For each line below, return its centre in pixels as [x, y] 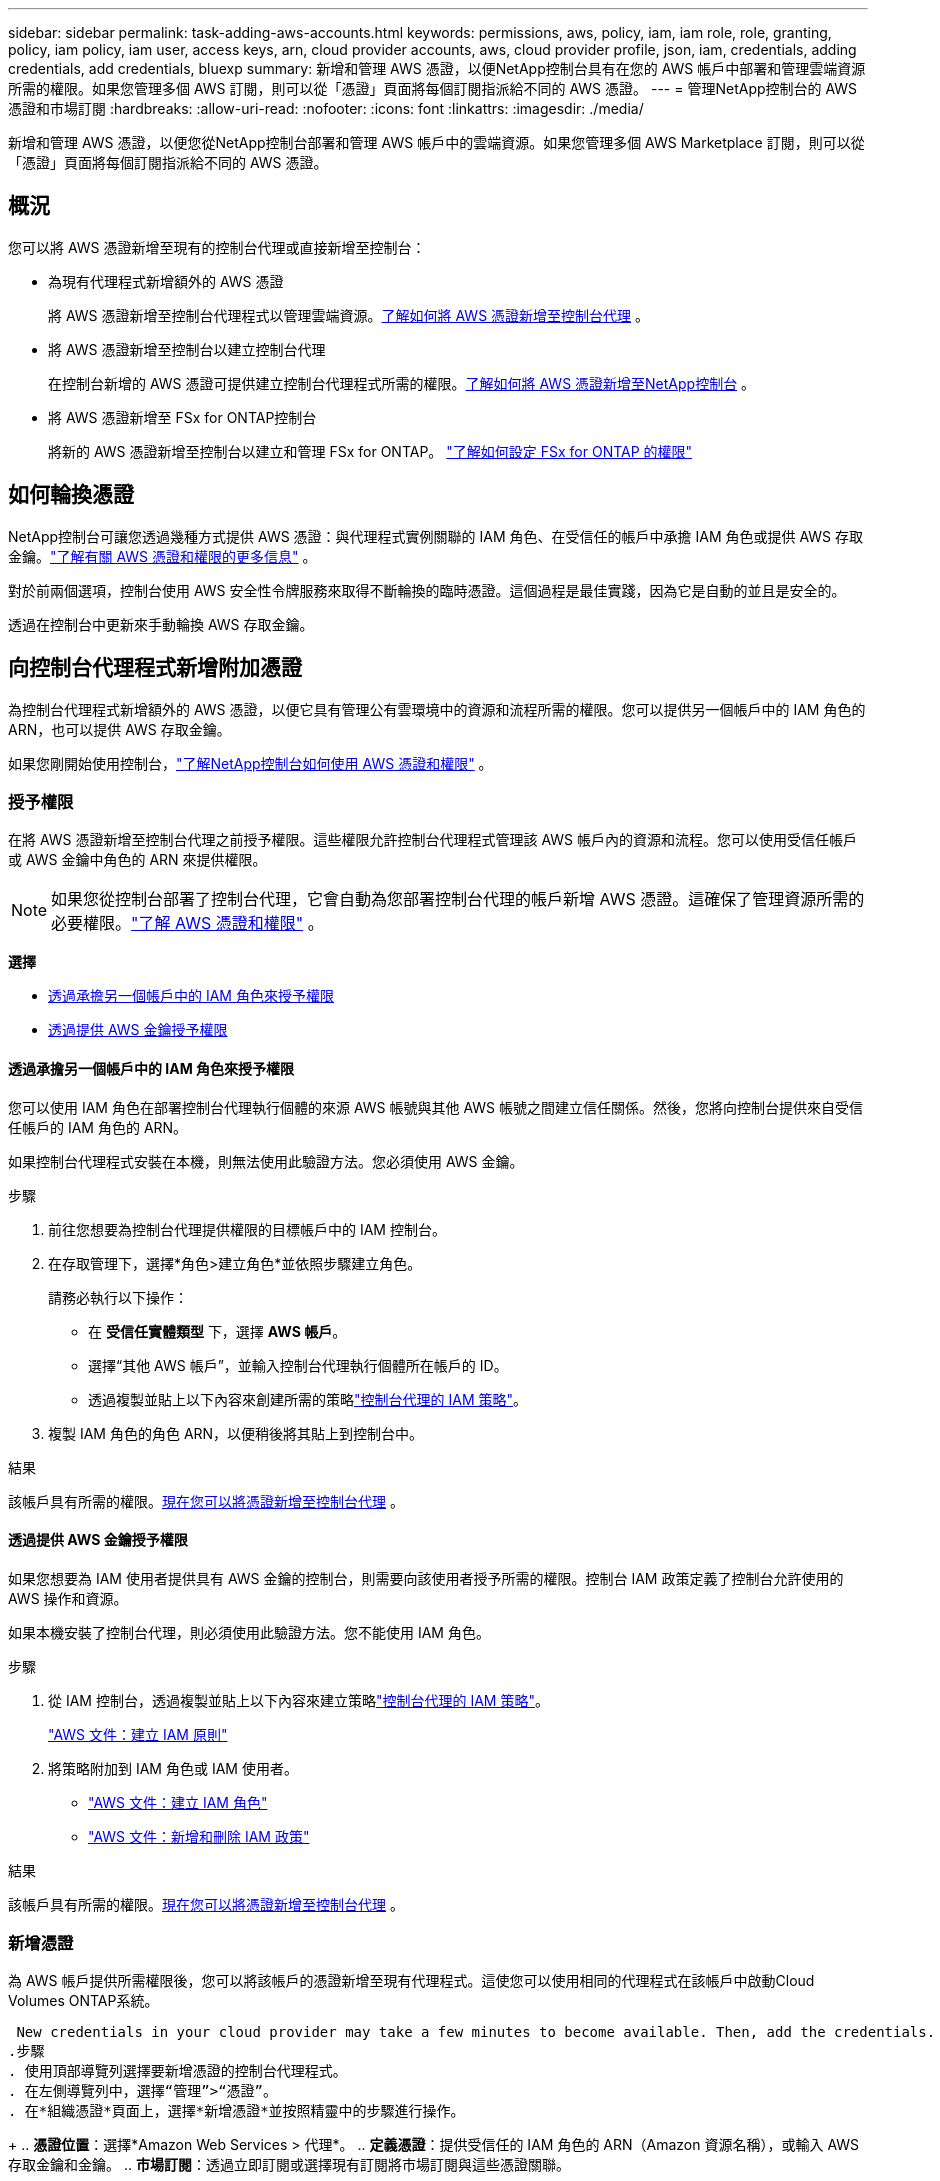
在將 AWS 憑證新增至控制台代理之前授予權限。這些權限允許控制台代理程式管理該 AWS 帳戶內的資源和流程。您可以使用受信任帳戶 [433, 840]
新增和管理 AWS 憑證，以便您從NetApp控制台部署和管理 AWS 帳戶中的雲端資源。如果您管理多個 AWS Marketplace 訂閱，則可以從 [436, 142]
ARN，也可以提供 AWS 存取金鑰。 [119, 729]
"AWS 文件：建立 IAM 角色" [178, 1802]
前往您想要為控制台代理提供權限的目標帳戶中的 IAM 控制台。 [247, 1229]
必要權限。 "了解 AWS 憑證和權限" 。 [187, 923]
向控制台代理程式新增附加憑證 [155, 668]
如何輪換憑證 [71, 495]
